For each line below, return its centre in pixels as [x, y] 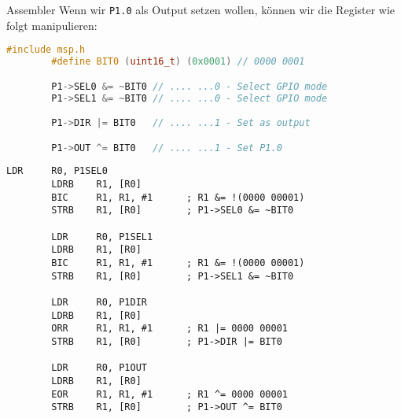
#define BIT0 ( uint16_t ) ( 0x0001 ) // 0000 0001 [178, 62]
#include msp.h [46, 50]
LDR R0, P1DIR [99, 303]
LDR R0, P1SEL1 [102, 237]
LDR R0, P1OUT [99, 368]
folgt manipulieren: [52, 25]
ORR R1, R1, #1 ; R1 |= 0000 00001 [169, 329]
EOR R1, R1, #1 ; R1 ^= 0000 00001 [169, 394]
